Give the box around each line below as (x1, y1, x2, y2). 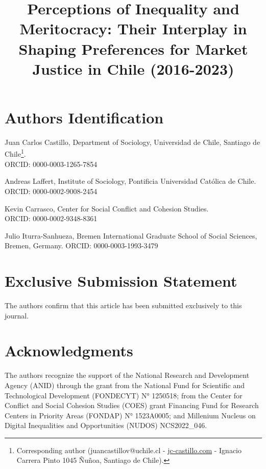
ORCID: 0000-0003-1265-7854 (5, 158, 98, 169)
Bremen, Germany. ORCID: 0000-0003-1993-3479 (5, 240, 158, 251)
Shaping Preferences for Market (18, 38, 248, 59)
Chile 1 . (5, 147, 26, 159)
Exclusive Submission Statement (5, 270, 237, 291)
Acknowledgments (5, 340, 133, 361)
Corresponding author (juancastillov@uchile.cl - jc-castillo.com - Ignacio (16, 444, 242, 455)
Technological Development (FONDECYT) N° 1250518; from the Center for (5, 390, 243, 400)
